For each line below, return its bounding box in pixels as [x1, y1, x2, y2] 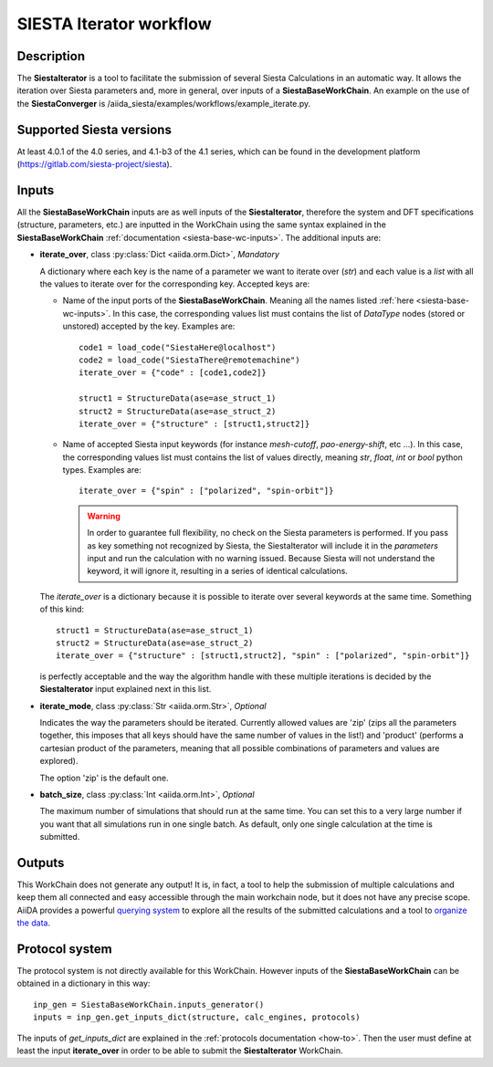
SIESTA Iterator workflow [16, 14, 212, 34]
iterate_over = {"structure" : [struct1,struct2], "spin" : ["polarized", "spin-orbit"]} [56, 651, 470, 661]
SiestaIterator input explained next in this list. [39, 684, 212, 695]
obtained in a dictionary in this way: [16, 978, 151, 989]
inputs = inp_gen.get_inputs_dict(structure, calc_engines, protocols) [33, 1012, 361, 1022]
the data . [16, 917, 50, 928]
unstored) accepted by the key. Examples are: [62, 320, 236, 332]
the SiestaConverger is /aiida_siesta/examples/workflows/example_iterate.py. [16, 98, 311, 109]
